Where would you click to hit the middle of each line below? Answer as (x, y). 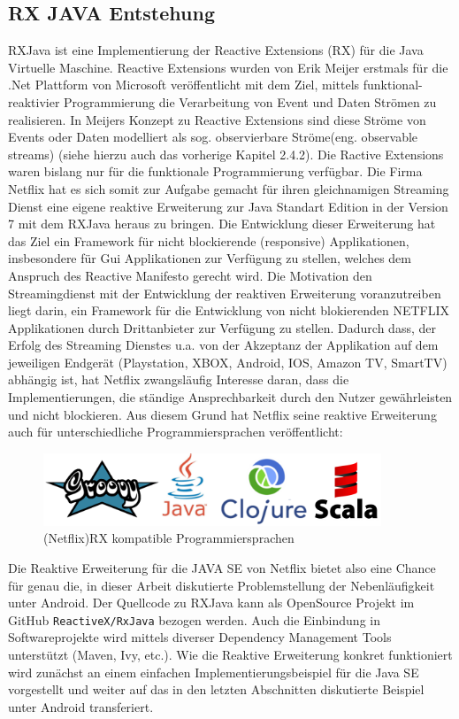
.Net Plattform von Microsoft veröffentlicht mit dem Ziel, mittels (184, 85)
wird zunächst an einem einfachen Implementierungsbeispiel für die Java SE (214, 672)
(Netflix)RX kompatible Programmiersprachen (169, 538)
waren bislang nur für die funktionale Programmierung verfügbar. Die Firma (215, 171)
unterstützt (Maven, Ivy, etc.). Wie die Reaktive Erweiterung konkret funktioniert (230, 655)
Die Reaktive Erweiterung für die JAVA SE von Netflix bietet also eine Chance (222, 568)
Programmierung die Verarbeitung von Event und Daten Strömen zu (250, 101)
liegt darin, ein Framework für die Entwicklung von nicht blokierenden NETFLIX (229, 310)
